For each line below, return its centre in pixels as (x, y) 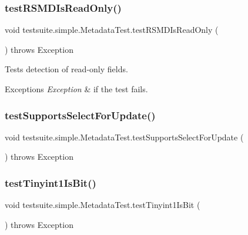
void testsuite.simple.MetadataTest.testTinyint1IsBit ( (103, 205)
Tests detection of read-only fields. (66, 69)
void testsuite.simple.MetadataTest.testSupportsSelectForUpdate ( (124, 137)
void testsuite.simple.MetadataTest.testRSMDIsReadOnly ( (112, 30)
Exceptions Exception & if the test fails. (76, 89)
